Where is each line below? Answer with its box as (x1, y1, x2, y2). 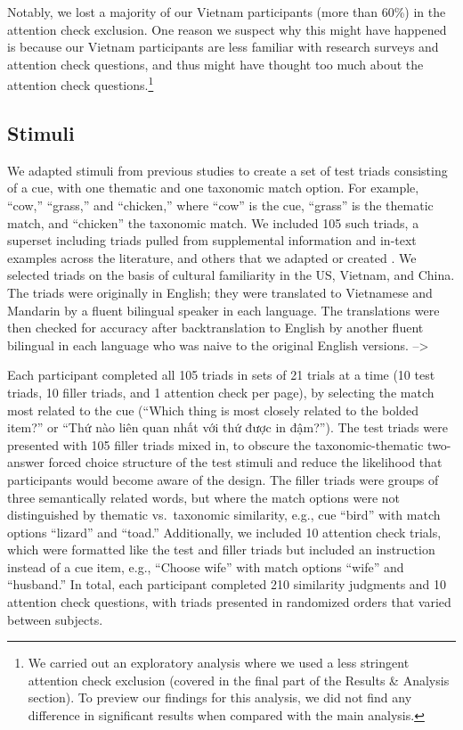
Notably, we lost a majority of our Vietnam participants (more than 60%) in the (7, 3, 446, 21)
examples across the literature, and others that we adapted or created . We (7, 248, 417, 267)
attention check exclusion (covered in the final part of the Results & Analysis (28, 670, 450, 689)
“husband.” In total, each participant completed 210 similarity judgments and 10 (7, 575, 447, 594)
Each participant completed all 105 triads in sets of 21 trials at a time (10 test (7, 365, 435, 384)
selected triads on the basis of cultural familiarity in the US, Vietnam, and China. (7, 266, 455, 284)
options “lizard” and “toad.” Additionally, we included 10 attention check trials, (7, 522, 442, 541)
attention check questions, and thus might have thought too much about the (7, 54, 424, 73)
